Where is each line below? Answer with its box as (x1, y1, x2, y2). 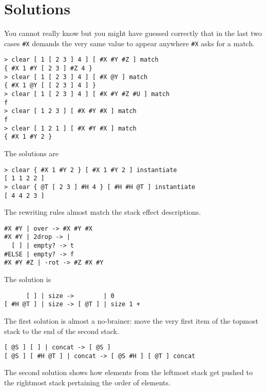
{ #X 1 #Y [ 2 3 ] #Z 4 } (4, 65, 92, 72)
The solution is (4, 274, 51, 285)
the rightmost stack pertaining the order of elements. (4, 377, 170, 388)
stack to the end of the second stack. (4, 325, 119, 336)
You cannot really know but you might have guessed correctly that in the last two (4, 28, 262, 39)
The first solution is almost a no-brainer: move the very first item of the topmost (4, 315, 258, 326)
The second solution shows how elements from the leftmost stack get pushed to (4, 367, 253, 378)
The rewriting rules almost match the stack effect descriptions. (4, 207, 201, 217)
